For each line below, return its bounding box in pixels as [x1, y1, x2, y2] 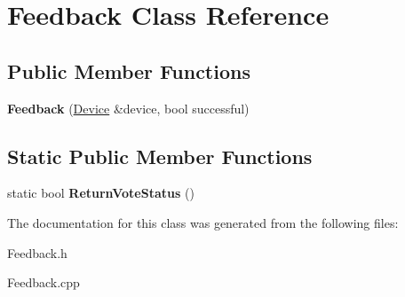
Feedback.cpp [7, 273, 80, 292]
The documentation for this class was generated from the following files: [7, 213, 399, 231]
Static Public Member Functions [7, 142, 313, 169]
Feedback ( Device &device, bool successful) [7, 98, 250, 117]
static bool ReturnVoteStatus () [7, 184, 195, 202]
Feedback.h [7, 243, 67, 262]
